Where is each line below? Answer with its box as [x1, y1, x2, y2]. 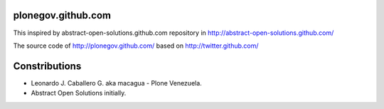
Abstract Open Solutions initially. [31, 89, 127, 98]
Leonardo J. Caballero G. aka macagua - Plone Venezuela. [31, 78, 202, 87]
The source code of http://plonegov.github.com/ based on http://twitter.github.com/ [13, 41, 259, 50]
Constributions [13, 60, 82, 72]
